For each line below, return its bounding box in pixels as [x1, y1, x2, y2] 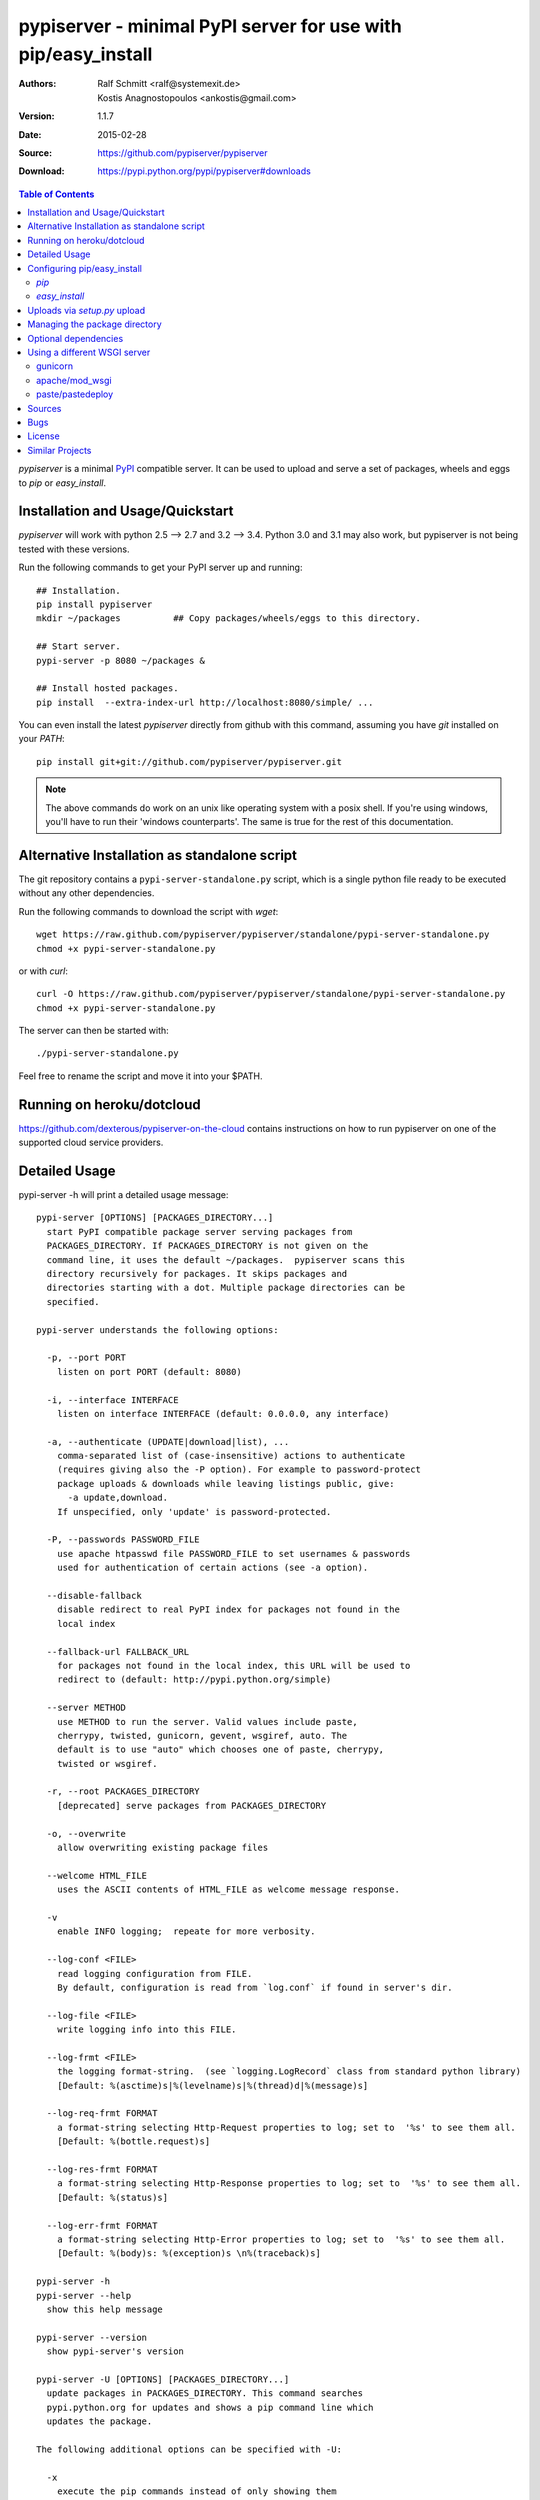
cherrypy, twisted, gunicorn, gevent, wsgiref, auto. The [56, 1730, 348, 1741]
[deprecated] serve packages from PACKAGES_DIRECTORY [56, 1800, 327, 1811]
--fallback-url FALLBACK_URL [46, 1646, 190, 1657]
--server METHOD [46, 1702, 127, 1714]
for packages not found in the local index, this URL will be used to [56, 1660, 411, 1671]
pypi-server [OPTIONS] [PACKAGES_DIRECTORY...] [36, 1212, 274, 1224]
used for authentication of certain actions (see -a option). [56, 1562, 369, 1574]
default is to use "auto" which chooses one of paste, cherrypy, [56, 1744, 385, 1755]
